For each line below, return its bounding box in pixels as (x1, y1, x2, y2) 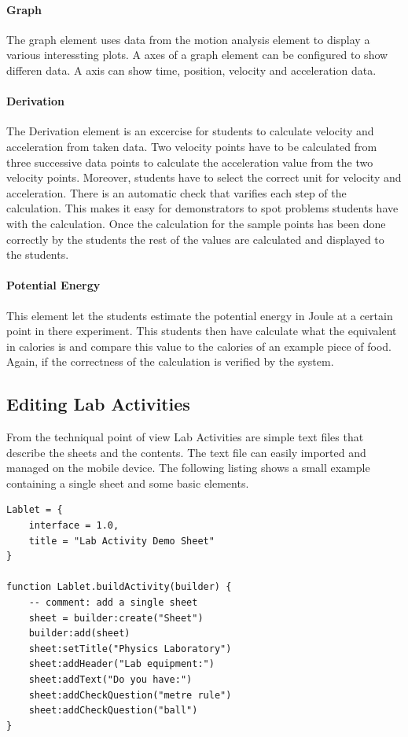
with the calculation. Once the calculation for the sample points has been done (6, 215, 386, 231)
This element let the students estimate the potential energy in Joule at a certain (6, 307, 393, 323)
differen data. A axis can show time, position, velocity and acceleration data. (6, 61, 377, 78)
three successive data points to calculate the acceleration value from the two (6, 153, 373, 170)
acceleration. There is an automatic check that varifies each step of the (6, 184, 347, 201)
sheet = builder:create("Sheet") (28, 612, 204, 624)
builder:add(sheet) (28, 628, 130, 639)
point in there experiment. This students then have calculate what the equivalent (6, 322, 397, 339)
